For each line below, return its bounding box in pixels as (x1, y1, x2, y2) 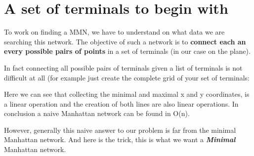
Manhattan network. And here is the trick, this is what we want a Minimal (4, 134, 236, 145)
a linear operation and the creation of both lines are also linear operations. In (4, 98, 239, 109)
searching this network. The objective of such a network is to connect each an (4, 36, 246, 46)
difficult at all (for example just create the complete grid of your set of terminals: (4, 72, 250, 82)
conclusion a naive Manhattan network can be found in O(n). (4, 108, 190, 118)
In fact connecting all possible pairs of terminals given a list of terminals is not (4, 62, 243, 73)
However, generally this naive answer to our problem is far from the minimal (4, 124, 236, 135)
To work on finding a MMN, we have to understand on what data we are (4, 27, 225, 37)
